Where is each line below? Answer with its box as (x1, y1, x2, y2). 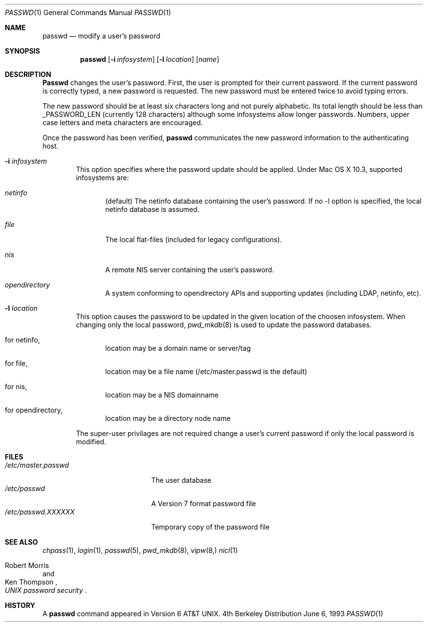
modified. (76, 437, 107, 446)
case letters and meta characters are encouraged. (42, 118, 203, 127)
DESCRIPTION (5, 70, 52, 78)
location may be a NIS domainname (105, 391, 219, 399)
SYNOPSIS (5, 47, 40, 55)
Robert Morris (5, 561, 49, 569)
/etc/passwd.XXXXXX (5, 508, 75, 516)
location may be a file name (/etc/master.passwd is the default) (105, 367, 307, 376)
